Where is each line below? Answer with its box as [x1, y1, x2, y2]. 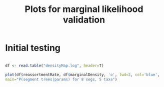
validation [62, 14, 105, 25]
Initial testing [5, 42, 61, 53]
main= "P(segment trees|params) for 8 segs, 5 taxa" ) [5, 76, 117, 82]
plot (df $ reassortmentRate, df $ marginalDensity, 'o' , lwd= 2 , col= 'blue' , [5, 72, 160, 77]
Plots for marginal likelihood [24, 3, 143, 15]
